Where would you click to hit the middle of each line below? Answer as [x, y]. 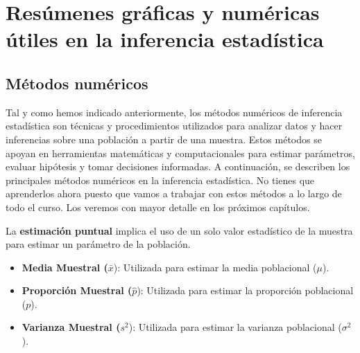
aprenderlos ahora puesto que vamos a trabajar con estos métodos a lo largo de [174, 193]
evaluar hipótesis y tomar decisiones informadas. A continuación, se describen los [178, 166]
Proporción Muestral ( [77, 290]
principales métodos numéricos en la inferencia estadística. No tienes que [160, 180]
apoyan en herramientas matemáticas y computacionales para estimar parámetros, [180, 153]
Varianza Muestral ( [71, 327]
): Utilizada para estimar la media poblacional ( [215, 267]
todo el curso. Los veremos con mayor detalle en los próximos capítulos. [158, 207]
